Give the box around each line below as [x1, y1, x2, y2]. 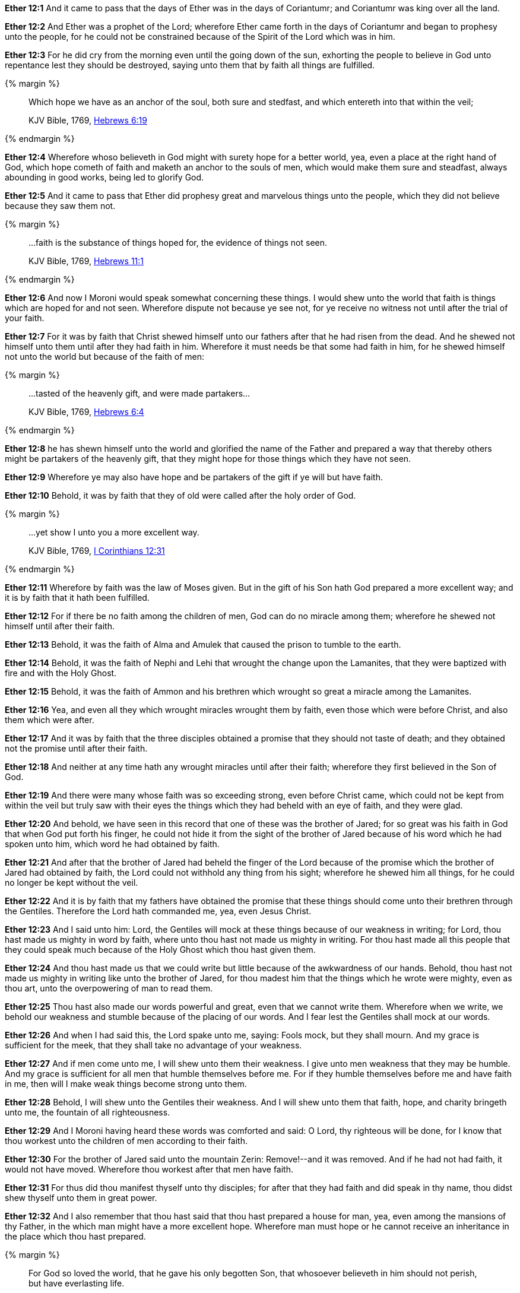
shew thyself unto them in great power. [5, 1193, 157, 1203]
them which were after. [5, 715, 94, 725]
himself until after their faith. [5, 621, 115, 631]
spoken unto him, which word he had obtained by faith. [5, 839, 220, 849]
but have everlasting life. [28, 1278, 125, 1288]
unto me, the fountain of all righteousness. [5, 1107, 170, 1117]
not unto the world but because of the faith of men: [5, 351, 205, 362]
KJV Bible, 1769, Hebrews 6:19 [28, 115, 147, 125]
